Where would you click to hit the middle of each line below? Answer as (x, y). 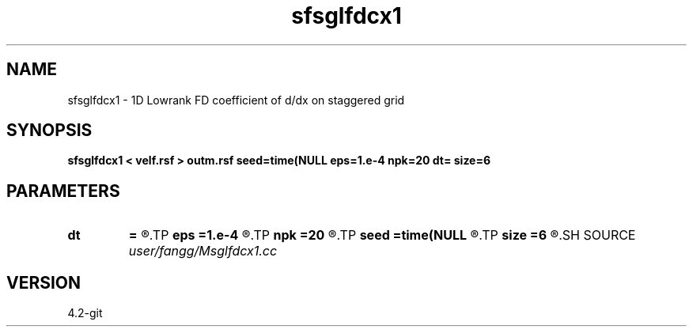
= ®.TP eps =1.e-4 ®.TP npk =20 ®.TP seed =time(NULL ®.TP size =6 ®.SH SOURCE (382, 235)
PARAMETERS (63, 191)
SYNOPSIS (49, 131)
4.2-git (85, 313)
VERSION (44, 282)
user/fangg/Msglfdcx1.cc (203, 251)
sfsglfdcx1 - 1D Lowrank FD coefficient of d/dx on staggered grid (236, 100)
